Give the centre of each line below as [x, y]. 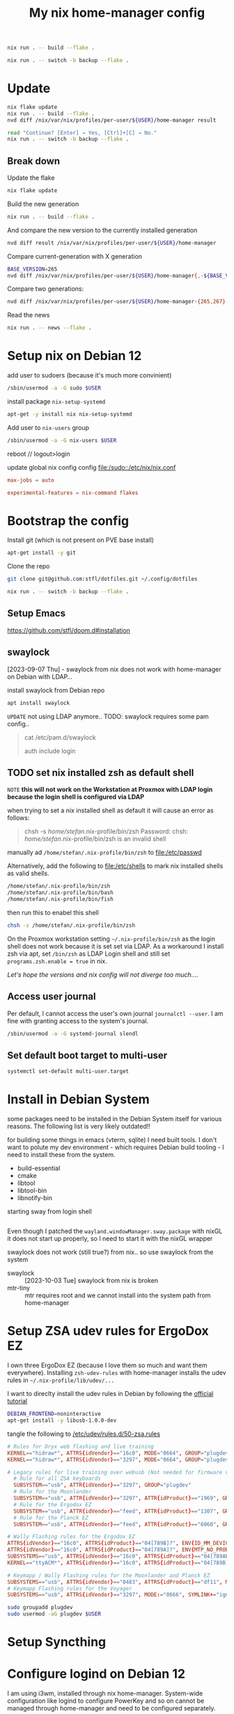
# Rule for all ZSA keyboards [57, 1479]
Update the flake [31, 178]
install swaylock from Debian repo [56, 690]
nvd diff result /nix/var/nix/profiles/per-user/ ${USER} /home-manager [112, 243]
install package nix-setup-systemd [56, 401]
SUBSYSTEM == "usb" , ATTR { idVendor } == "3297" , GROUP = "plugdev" [102, 1485]
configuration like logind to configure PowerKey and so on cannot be [106, 1701]
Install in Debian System [78, 1100]
